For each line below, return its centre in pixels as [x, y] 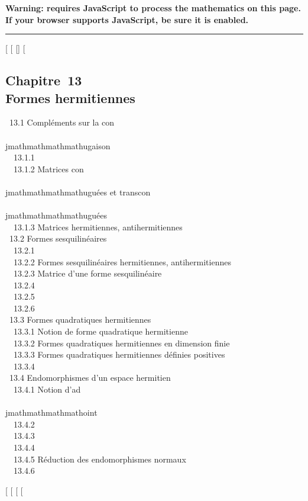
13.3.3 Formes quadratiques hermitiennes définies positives [119, 354]
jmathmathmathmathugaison [58, 145]
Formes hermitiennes [70, 97]
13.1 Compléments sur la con [62, 122]
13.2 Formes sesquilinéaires [58, 238]
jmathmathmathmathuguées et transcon [78, 192]
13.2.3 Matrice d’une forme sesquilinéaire [87, 273]
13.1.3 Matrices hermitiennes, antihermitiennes [98, 227]
